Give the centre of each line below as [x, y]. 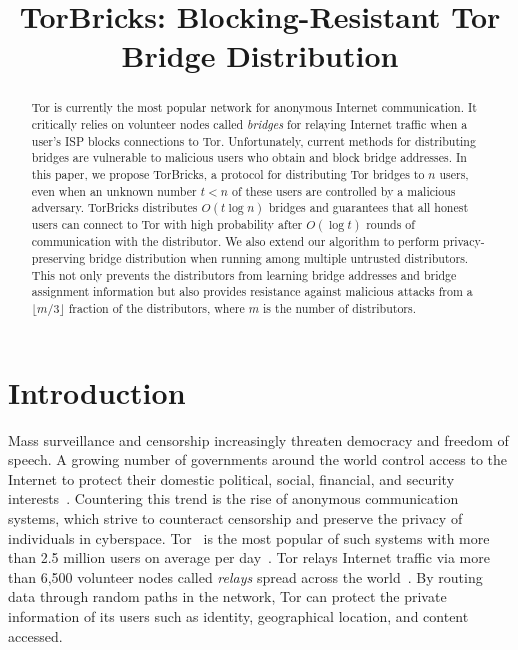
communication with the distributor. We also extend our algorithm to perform [235, 241]
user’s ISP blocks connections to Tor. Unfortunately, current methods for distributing [253, 140]
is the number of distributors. [339, 307]
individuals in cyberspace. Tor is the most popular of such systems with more [249, 537]
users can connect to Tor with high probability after [167, 224]
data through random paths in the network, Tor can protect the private [227, 596]
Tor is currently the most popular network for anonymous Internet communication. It [254, 107]
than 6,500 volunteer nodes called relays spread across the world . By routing [245, 576]
